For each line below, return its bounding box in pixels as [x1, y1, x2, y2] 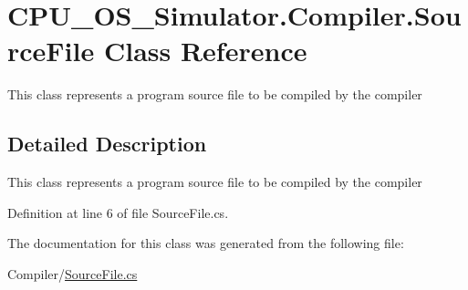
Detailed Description [7, 129, 207, 158]
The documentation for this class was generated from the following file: [7, 233, 404, 253]
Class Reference [103, 32, 307, 69]
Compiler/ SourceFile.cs [7, 264, 138, 283]
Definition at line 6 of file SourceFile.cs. [7, 202, 229, 222]
